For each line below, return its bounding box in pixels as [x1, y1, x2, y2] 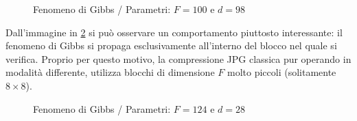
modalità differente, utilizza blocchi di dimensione [5, 65, 215, 79]
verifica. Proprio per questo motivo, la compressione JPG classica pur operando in [5, 51, 352, 66]
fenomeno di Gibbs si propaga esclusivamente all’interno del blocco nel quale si [5, 38, 337, 53]
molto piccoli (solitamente [227, 65, 336, 79]
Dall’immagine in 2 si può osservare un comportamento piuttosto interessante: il [5, 25, 343, 39]
